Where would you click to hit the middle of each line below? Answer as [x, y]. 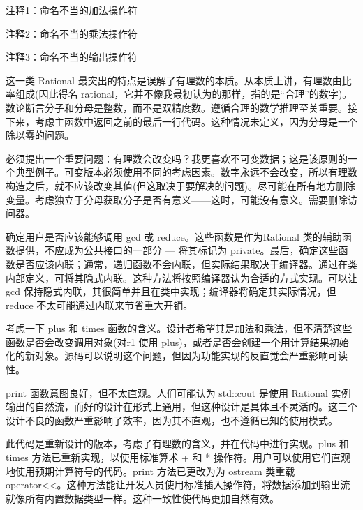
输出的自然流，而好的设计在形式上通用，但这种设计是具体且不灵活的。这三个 [181, 406]
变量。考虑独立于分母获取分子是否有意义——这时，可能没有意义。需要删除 [177, 199]
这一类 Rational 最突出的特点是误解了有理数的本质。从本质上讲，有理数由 [174, 80]
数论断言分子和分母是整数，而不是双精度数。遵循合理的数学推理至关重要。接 [181, 107]
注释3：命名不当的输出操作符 [72, 57]
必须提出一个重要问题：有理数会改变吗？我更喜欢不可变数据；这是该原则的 [177, 158]
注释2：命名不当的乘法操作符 [72, 33]
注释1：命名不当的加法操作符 [72, 10]
